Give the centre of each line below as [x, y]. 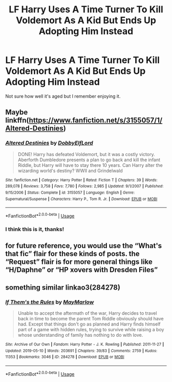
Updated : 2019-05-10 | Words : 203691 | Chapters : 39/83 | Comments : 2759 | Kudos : [81, 351]
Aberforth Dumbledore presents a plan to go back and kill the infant [89, 160]
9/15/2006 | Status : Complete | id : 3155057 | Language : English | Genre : [70, 193]
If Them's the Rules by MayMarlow [50, 302]
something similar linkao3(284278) [63, 287]
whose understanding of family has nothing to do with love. [80, 335]
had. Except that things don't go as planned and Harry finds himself [89, 324]
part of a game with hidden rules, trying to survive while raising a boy [91, 329]
